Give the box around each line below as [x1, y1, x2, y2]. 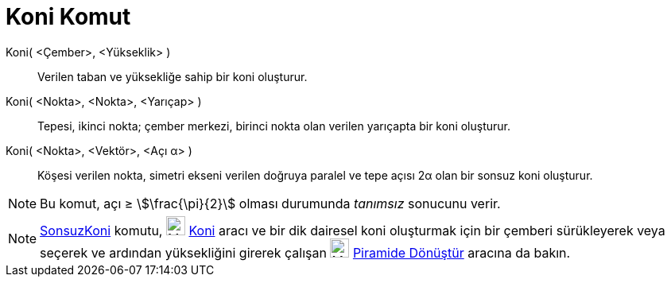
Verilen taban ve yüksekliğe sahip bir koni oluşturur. [37, 69, 308, 83]
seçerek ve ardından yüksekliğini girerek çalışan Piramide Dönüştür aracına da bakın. [40, 244, 571, 261]
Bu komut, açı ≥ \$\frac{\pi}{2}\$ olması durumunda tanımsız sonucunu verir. [40, 195, 501, 211]
